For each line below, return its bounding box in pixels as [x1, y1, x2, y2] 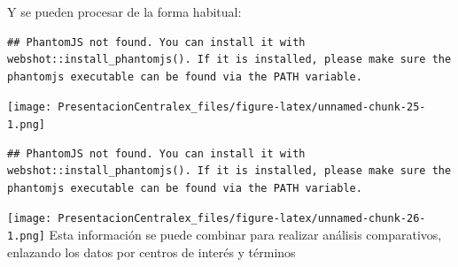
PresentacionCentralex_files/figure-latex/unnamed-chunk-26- [58, 212, 426, 225]
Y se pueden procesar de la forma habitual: [7, 3, 242, 20]
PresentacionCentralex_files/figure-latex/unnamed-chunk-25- [58, 101, 426, 114]
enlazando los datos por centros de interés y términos [7, 242, 296, 261]
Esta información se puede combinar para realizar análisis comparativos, [49, 225, 442, 244]
